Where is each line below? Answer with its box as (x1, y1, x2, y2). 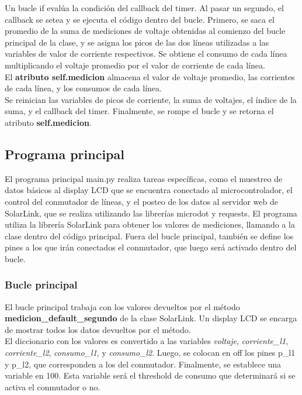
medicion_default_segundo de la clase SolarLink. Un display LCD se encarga (5, 312, 297, 324)
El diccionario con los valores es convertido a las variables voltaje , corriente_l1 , (5, 335, 289, 347)
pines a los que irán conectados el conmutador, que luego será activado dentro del (5, 241, 297, 253)
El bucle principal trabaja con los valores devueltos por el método (5, 300, 240, 312)
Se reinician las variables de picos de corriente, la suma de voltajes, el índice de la (5, 93, 297, 105)
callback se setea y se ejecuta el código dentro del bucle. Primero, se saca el (5, 13, 275, 25)
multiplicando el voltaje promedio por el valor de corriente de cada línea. (5, 59, 265, 71)
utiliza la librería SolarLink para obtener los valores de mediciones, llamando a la (5, 218, 295, 231)
